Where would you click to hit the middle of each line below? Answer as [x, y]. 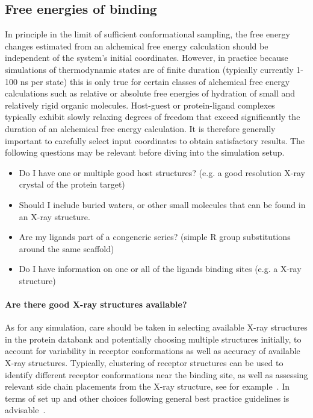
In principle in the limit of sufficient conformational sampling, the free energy [147, 34]
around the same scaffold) [67, 248]
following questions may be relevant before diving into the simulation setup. [145, 152]
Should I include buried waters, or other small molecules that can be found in [162, 204]
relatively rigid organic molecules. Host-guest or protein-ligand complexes [140, 105]
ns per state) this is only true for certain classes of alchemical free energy [155, 81]
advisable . [25, 410]
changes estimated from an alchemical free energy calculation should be [137, 46]
